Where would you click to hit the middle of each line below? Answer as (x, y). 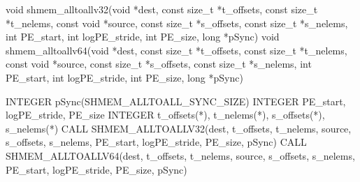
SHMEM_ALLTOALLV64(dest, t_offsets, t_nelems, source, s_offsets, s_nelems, (180, 155)
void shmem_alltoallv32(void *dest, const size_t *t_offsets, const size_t (162, 9)
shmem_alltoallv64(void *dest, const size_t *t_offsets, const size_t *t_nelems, (177, 50)
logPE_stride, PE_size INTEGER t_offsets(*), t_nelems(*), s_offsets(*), (165, 115)
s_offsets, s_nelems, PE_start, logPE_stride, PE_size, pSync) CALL (156, 142)
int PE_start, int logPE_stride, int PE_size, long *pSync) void (143, 37)
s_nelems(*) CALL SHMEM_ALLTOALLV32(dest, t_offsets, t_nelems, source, (179, 128)
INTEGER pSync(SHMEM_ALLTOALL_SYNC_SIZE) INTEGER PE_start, (176, 101)
